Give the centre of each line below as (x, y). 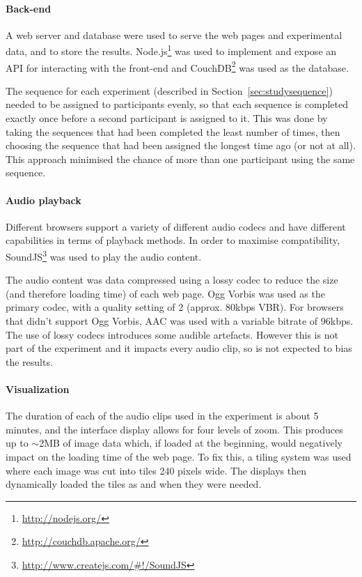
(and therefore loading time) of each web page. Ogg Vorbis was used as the (165, 293)
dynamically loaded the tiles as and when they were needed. (134, 484)
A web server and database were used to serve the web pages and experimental (174, 34)
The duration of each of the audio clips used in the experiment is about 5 (162, 416)
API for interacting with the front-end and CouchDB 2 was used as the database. (177, 66)
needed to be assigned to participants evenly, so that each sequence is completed (177, 104)
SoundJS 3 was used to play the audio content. (104, 255)
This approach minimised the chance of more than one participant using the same (180, 159)
